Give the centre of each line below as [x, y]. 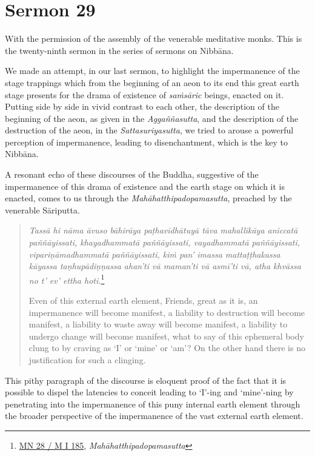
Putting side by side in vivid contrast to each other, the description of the [142, 106]
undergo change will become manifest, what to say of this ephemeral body [166, 336]
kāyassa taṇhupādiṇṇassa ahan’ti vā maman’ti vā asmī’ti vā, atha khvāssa [165, 266]
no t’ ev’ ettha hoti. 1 [67, 279]
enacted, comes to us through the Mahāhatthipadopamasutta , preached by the [148, 198]
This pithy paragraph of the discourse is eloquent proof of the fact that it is [146, 380]
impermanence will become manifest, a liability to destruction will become [167, 312]
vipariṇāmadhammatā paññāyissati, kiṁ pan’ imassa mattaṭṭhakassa [154, 254]
